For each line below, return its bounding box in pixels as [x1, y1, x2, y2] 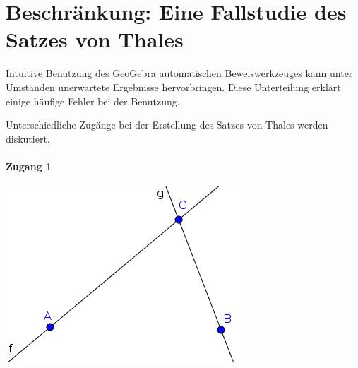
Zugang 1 [6, 158, 52, 173]
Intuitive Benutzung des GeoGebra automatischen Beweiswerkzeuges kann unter [6, 66, 353, 81]
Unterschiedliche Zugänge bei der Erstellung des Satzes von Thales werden [6, 117, 328, 132]
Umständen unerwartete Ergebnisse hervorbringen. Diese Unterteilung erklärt [6, 79, 341, 94]
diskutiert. [6, 131, 50, 146]
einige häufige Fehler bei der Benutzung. [6, 93, 180, 108]
